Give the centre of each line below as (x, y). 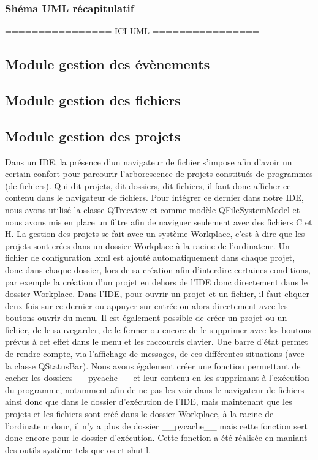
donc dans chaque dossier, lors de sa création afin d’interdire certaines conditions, (158, 269)
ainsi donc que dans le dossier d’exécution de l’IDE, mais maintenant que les (149, 402)
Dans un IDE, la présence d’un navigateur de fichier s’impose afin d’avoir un (149, 161)
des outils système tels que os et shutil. (78, 449)
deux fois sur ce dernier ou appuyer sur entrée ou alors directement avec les (146, 305)
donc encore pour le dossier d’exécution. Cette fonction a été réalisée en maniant (156, 438)
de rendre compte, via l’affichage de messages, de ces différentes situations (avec (155, 354)
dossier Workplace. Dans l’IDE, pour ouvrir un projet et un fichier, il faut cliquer (157, 294)
